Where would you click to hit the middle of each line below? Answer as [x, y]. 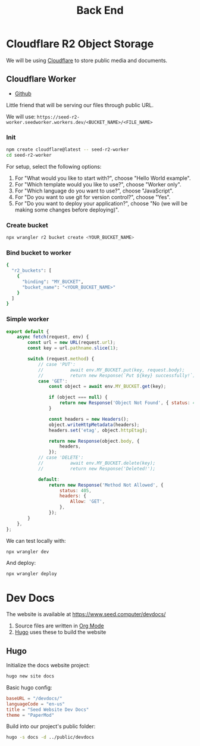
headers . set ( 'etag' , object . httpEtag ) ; [98, 430]
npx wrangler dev [28, 552]
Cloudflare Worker [41, 79]
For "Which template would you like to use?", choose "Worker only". [98, 184]
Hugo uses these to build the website [60, 632]
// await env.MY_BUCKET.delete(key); [97, 463]
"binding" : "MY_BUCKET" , [53, 282]
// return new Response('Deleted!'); [97, 468]
